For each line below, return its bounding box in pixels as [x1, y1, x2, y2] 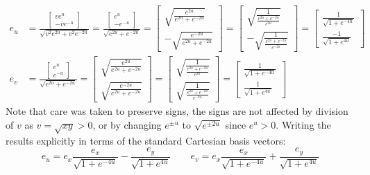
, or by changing [92, 117, 162, 131]
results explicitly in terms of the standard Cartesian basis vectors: [6, 133, 286, 147]
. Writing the [276, 117, 331, 131]
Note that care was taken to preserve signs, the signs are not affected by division [6, 104, 348, 118]
